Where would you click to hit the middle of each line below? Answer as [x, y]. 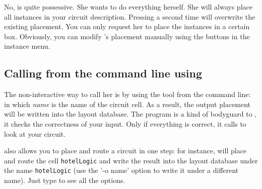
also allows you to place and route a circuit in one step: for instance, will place [125, 151]
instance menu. [27, 46]
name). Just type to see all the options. [65, 180]
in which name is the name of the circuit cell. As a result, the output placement [127, 104]
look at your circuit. [35, 133]
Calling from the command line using [103, 73]
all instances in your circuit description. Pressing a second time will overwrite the [130, 16]
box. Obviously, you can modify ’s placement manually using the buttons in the [127, 36]
